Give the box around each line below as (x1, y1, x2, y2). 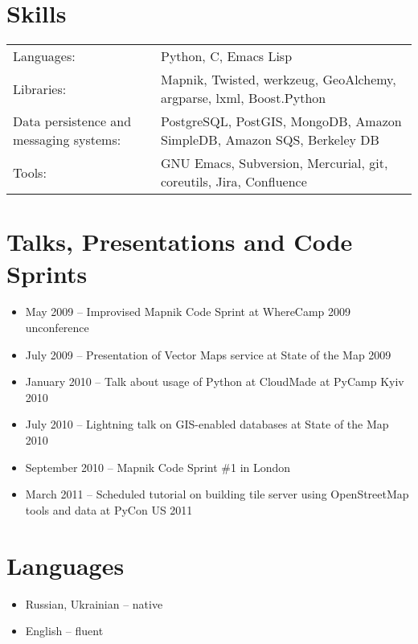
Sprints (6, 256, 88, 289)
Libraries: (13, 79, 67, 98)
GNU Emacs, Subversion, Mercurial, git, (161, 154, 388, 173)
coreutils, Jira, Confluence (161, 172, 307, 191)
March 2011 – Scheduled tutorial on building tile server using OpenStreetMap (25, 486, 409, 502)
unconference (25, 319, 89, 336)
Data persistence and (13, 112, 132, 131)
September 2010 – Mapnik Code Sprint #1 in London (25, 458, 291, 475)
